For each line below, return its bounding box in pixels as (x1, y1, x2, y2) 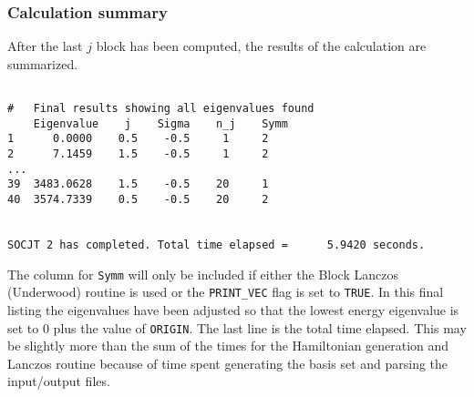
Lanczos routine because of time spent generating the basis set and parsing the (7, 353, 448, 372)
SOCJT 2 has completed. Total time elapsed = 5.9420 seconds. (7, 238, 426, 251)
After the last (7, 36, 83, 56)
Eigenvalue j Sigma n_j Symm (33, 117, 288, 130)
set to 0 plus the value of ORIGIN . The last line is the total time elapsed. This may (7, 318, 467, 337)
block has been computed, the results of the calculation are (96, 36, 427, 56)
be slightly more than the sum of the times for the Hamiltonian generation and (7, 336, 449, 355)
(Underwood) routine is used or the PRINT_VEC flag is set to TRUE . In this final (7, 282, 444, 301)
